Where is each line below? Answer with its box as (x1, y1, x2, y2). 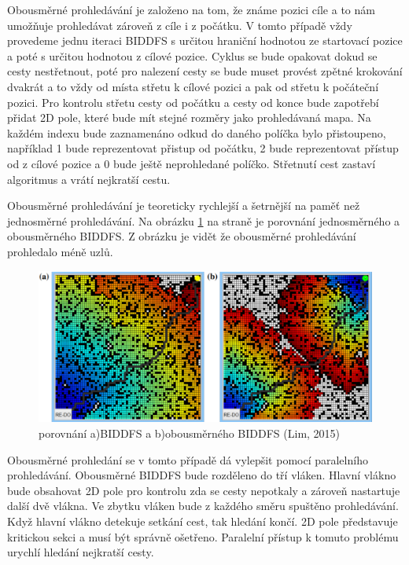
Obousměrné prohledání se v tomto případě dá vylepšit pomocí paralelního (7, 451, 368, 468)
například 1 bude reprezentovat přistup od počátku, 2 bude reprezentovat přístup (7, 140, 399, 156)
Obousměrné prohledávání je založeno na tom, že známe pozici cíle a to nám (7, 2, 375, 17)
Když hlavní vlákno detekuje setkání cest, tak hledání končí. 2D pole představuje (7, 513, 398, 530)
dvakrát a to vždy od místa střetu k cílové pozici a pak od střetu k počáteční (7, 78, 379, 94)
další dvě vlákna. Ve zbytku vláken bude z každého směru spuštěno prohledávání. (7, 497, 399, 514)
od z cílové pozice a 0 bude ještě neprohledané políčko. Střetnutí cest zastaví (7, 155, 376, 171)
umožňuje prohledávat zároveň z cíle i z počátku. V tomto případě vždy (7, 17, 352, 33)
